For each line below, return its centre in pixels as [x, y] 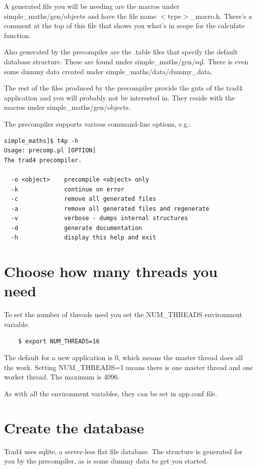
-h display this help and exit [84, 238]
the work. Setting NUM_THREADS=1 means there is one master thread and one [128, 367]
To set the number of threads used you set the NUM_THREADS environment [123, 314]
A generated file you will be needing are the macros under [92, 6]
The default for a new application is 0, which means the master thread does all [124, 357]
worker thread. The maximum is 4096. [62, 377]
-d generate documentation [77, 228]
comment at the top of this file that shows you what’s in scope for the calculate [124, 25]
